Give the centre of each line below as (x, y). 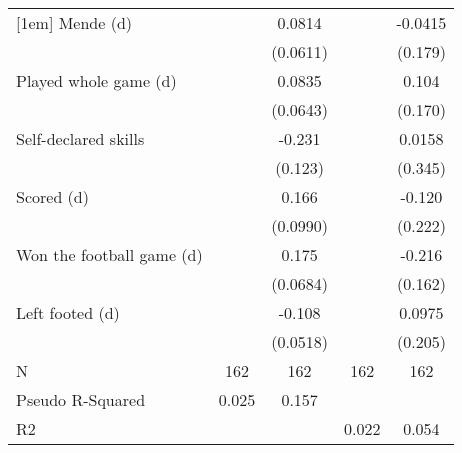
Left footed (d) (68, 312)
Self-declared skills (80, 138)
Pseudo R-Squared (81, 399)
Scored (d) (52, 196)
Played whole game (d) (96, 80)
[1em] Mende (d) (74, 22)
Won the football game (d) (109, 254)
